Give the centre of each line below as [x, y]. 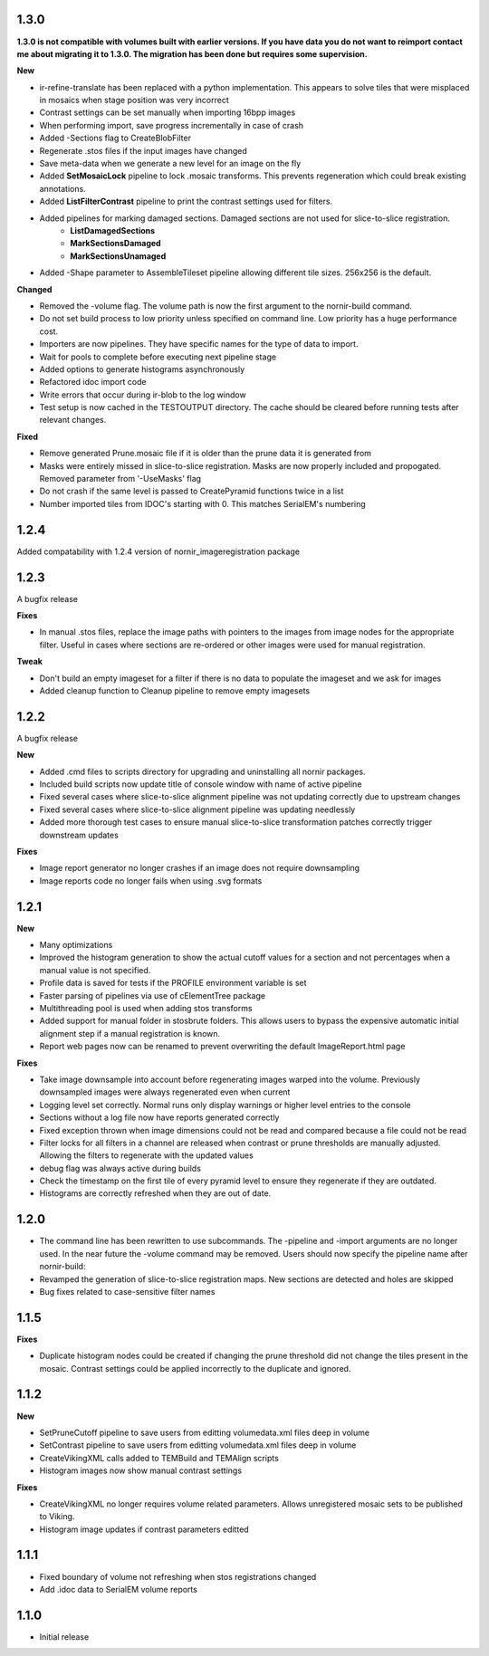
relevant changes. [73, 420]
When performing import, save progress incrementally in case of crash [171, 125]
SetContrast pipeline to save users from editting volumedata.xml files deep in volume [198, 1445]
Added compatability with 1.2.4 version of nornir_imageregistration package [158, 551]
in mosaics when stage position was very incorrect [134, 101]
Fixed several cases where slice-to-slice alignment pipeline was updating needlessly [197, 809]
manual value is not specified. [95, 970]
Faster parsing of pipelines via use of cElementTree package [153, 995]
